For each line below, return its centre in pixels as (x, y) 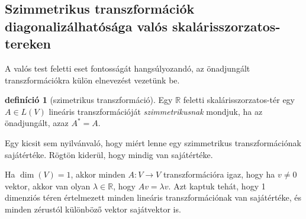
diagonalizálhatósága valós (86, 26)
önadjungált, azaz (37, 123)
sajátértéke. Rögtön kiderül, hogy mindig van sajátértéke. (109, 154)
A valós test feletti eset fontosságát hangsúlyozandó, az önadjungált (128, 68)
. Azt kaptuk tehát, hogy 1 (217, 186)
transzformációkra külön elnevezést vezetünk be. (92, 80)
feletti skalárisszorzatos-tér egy (239, 100)
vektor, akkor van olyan (48, 186)
